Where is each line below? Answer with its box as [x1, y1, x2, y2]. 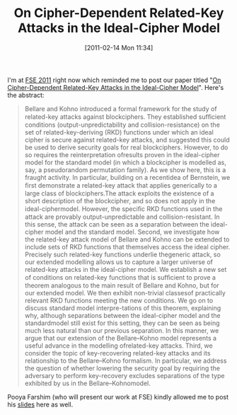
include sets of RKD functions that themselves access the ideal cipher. [24, 242, 231, 251]
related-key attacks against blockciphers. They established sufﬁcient [24, 112, 226, 121]
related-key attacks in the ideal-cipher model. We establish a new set [24, 265, 227, 273]
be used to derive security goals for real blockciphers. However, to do [24, 143, 229, 152]
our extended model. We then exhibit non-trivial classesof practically [24, 288, 226, 297]
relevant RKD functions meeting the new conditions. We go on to [24, 296, 214, 305]
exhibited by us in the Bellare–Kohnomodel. [24, 379, 151, 387]
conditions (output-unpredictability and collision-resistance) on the [24, 120, 221, 129]
